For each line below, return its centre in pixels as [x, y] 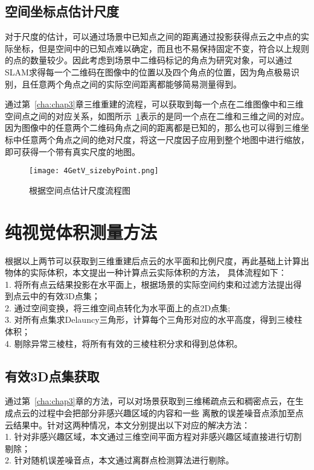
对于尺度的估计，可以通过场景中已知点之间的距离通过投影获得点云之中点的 [153, 37]
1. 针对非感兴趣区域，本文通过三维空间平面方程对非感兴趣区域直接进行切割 [153, 437]
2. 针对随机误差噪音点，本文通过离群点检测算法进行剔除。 [120, 460]
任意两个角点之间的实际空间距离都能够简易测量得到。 [136, 84]
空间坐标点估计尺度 [62, 11]
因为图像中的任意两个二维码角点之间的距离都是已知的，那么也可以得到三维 [153, 128]
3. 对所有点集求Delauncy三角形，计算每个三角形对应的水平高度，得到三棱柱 [154, 319]
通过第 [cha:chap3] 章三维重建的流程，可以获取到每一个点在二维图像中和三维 [154, 104]
